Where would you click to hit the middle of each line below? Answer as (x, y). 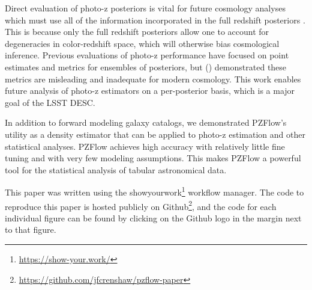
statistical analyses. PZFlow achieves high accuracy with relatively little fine (145, 146)
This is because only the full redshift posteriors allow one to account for (137, 32)
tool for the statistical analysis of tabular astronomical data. (116, 169)
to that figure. (31, 230)
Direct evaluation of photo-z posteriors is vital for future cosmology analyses (145, 8)
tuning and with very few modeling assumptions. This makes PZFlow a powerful (153, 158)
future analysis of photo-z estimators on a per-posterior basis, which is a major (150, 91)
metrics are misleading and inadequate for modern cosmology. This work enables (153, 79)
